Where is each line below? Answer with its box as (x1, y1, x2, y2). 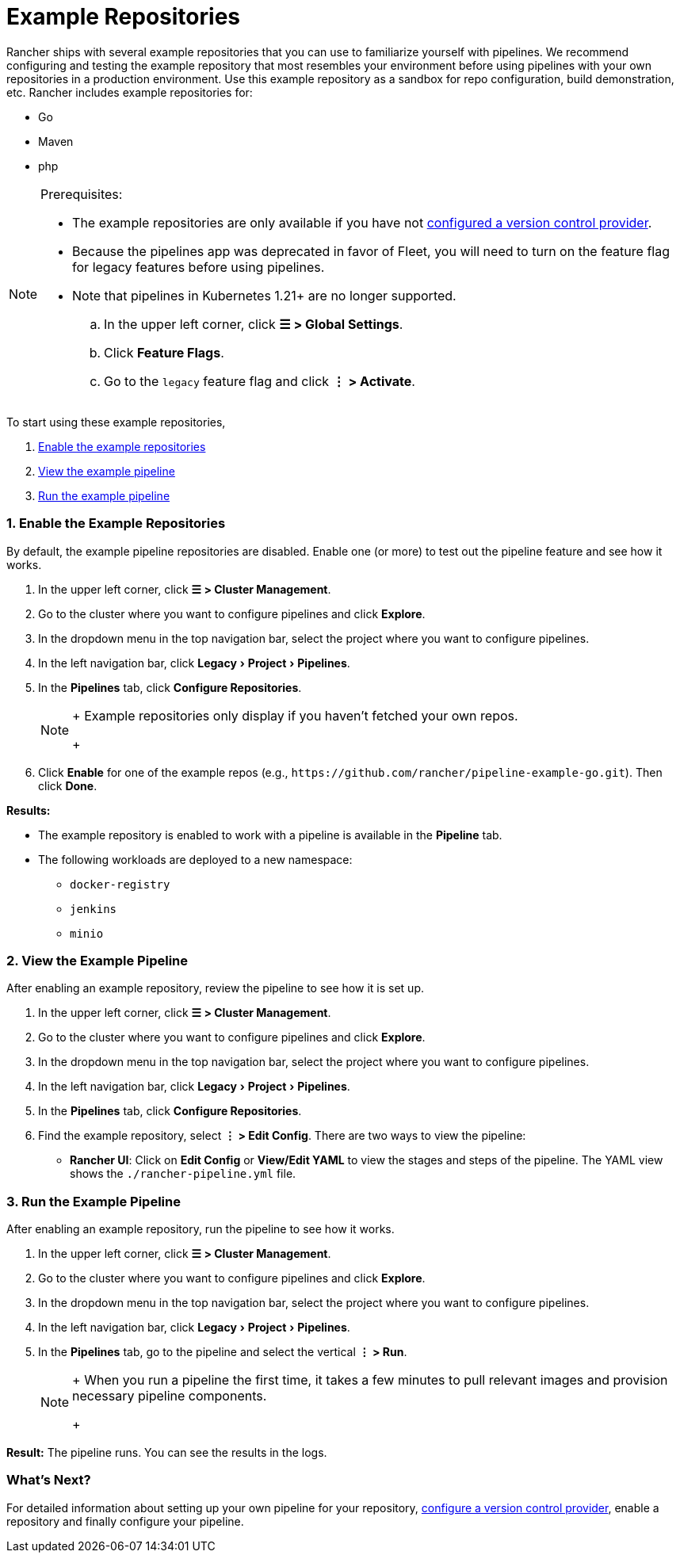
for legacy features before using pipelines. (72, 258, 325, 275)
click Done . (38, 778, 97, 793)
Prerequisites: (40, 185, 123, 202)
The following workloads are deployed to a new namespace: (38, 852, 353, 866)
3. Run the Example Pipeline (6, 1193, 181, 1209)
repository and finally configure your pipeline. (6, 1514, 244, 1528)
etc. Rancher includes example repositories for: (6, 85, 253, 99)
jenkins (70, 902, 117, 915)
